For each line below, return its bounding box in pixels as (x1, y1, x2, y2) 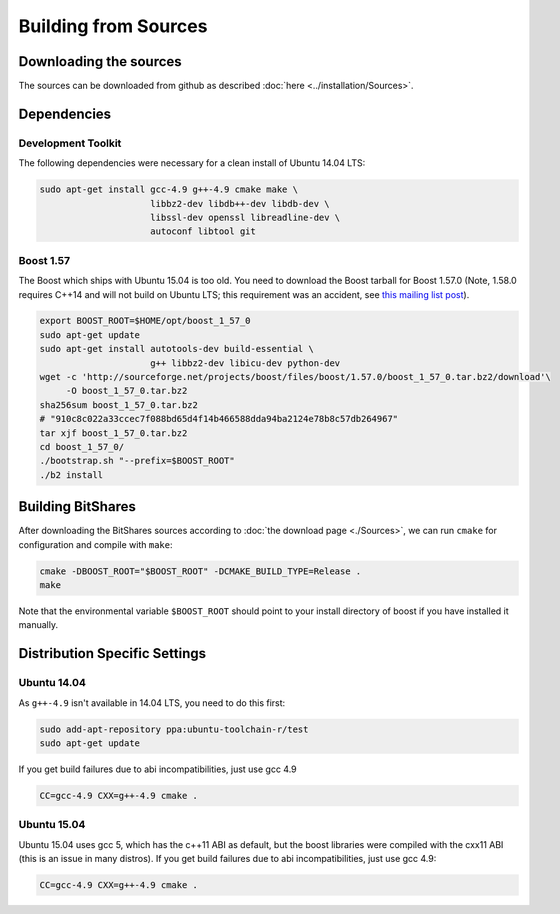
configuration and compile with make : (18, 538, 173, 550)
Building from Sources (18, 15, 208, 37)
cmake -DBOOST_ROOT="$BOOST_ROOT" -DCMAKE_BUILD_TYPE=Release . (39, 565, 362, 577)
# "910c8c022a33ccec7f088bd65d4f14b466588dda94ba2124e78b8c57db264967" (39, 413, 399, 425)
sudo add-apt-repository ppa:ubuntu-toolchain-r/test (39, 723, 309, 735)
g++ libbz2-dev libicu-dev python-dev (150, 357, 341, 369)
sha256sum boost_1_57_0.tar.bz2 (39, 399, 199, 410)
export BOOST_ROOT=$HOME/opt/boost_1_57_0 (39, 315, 251, 327)
